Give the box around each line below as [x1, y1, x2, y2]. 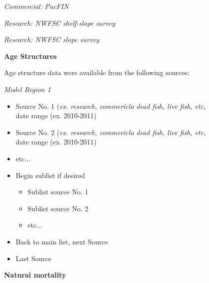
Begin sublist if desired [15, 170, 85, 180]
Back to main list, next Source [15, 236, 108, 246]
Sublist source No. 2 [27, 203, 89, 213]
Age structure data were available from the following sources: [4, 67, 190, 78]
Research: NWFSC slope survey [4, 34, 100, 45]
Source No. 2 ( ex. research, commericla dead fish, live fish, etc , [15, 127, 206, 137]
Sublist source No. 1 [27, 187, 89, 197]
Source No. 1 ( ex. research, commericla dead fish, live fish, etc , [15, 100, 206, 111]
